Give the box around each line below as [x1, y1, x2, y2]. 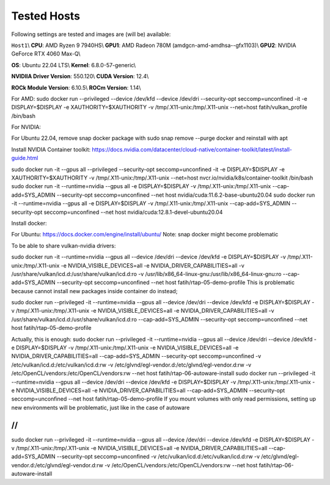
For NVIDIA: [11, 123, 41, 131]
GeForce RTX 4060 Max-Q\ [11, 50, 81, 57]
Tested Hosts [11, 9, 81, 23]
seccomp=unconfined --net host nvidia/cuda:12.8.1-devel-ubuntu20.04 [43, 208, 223, 216]
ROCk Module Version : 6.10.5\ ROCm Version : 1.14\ [11, 84, 141, 91]
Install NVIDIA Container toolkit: [11, 145, 91, 153]
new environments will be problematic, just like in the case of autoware [11, 404, 190, 411]
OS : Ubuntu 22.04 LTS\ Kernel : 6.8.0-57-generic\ [11, 61, 136, 68]
